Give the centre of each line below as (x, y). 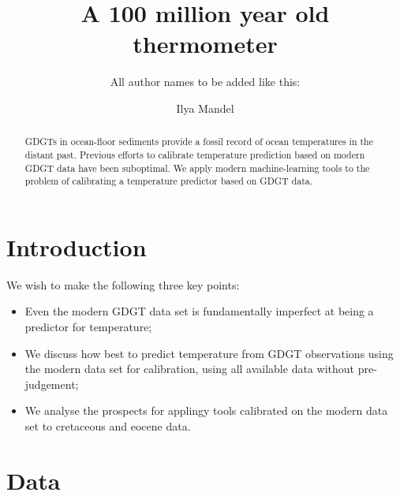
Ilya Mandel (205, 108)
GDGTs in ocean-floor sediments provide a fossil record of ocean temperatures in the (199, 142)
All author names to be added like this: (205, 82)
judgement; (52, 384)
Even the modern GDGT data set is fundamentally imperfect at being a (199, 311)
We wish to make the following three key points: (123, 284)
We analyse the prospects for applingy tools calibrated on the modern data (206, 410)
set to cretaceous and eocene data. (108, 426)
